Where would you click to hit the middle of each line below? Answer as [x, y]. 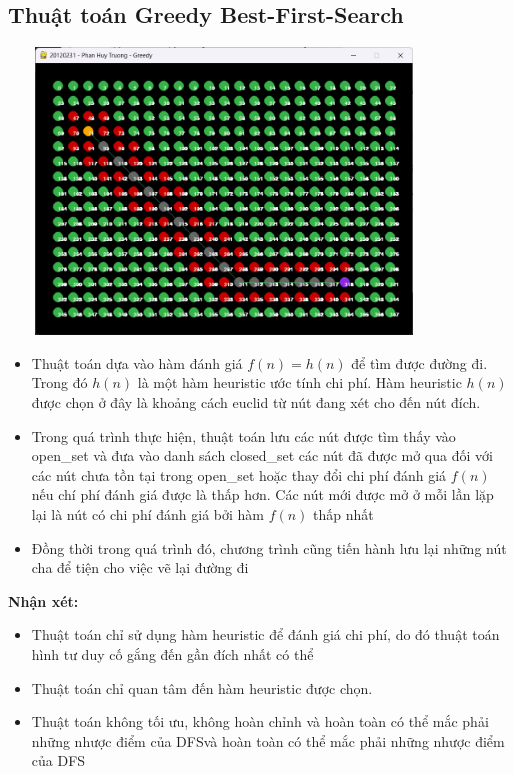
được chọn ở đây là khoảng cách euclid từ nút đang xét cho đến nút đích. [256, 401]
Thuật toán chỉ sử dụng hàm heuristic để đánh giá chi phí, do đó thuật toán [265, 634]
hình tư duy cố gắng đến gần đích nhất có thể [172, 653]
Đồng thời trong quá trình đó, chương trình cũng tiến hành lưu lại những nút [269, 547]
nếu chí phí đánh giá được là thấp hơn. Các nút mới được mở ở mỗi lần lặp [262, 494]
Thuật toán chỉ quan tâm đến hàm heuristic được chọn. [202, 687]
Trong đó [59, 382]
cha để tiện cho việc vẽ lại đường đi [140, 567]
